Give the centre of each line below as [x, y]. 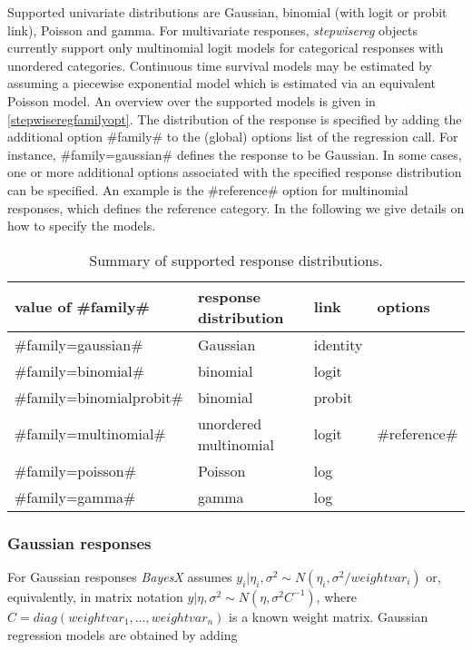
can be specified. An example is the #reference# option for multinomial [208, 189]
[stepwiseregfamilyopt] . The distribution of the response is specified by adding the [235, 118]
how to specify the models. [82, 226]
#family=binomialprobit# [99, 397]
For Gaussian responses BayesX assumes [120, 576]
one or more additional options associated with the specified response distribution [235, 172]
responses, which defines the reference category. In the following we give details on [236, 207]
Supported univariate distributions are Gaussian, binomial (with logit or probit [227, 12]
